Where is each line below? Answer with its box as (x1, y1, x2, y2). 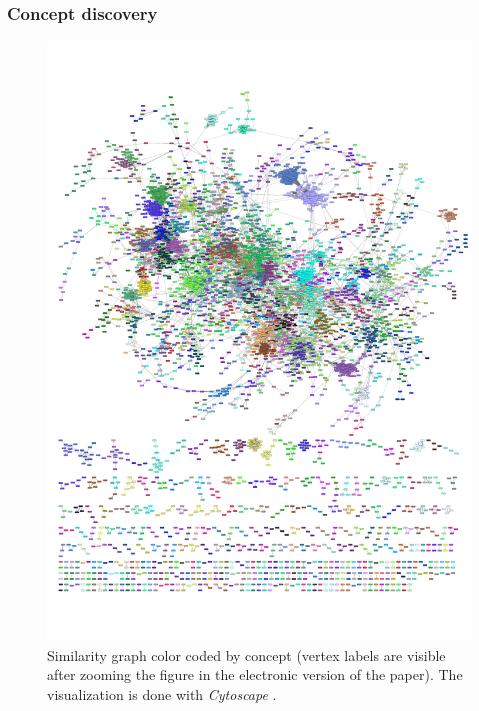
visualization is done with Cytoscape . (47, 683, 277, 704)
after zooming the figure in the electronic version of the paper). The (47, 664, 463, 685)
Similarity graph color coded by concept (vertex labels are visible (47, 644, 446, 665)
